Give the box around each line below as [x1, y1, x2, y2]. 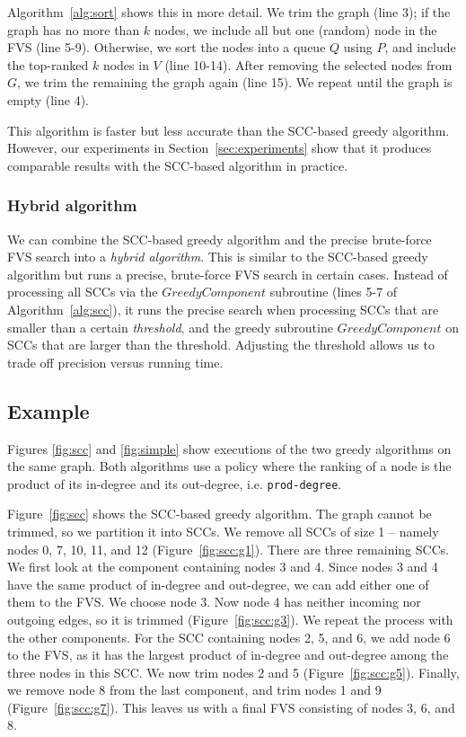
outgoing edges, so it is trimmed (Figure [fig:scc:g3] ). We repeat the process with [7, 609, 453, 628]
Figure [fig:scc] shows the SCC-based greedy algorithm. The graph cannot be [7, 504, 432, 523]
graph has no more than [7, 20, 140, 39]
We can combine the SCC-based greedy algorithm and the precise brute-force [7, 229, 432, 248]
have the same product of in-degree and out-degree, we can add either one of [7, 574, 429, 593]
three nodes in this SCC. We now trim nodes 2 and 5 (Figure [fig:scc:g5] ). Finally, [7, 662, 460, 681]
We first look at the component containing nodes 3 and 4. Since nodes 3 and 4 [7, 557, 438, 576]
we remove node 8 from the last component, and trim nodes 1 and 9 [7, 680, 382, 699]
